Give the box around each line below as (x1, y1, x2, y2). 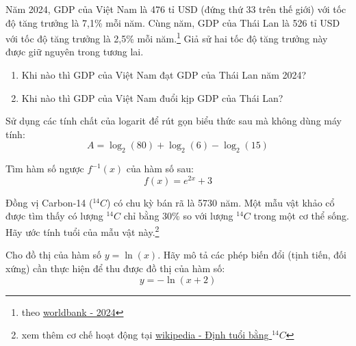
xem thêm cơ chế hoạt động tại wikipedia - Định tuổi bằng (21, 328, 269, 342)
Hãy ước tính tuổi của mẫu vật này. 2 (5, 223, 160, 239)
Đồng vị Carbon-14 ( (5, 195, 93, 209)
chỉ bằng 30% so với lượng (123, 209, 233, 223)
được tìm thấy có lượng (5, 209, 103, 223)
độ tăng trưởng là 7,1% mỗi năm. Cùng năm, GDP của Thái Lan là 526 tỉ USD (5, 15, 340, 29)
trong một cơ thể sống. (253, 209, 349, 223)
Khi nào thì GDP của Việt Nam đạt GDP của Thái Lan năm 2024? (21, 68, 307, 82)
